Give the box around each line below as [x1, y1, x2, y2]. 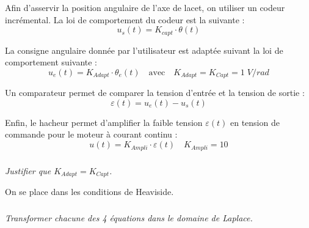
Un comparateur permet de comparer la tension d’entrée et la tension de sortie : [5, 86, 305, 99]
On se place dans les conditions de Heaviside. [5, 185, 174, 198]
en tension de [230, 116, 280, 128]
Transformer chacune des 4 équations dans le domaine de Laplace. [5, 211, 253, 224]
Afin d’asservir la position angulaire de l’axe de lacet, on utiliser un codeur [5, 1, 285, 13]
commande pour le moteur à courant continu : [5, 128, 178, 141]
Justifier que [5, 164, 51, 177]
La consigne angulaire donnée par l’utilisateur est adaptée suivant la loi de [5, 43, 283, 56]
